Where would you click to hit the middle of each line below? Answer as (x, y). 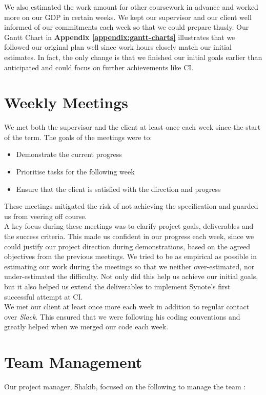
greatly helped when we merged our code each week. (86, 327)
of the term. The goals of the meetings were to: (78, 137)
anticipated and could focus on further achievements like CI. (99, 67)
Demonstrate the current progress (69, 154)
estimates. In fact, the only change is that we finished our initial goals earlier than (133, 57)
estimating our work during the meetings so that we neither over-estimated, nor (129, 266)
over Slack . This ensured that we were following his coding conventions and (122, 316)
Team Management (73, 362)
